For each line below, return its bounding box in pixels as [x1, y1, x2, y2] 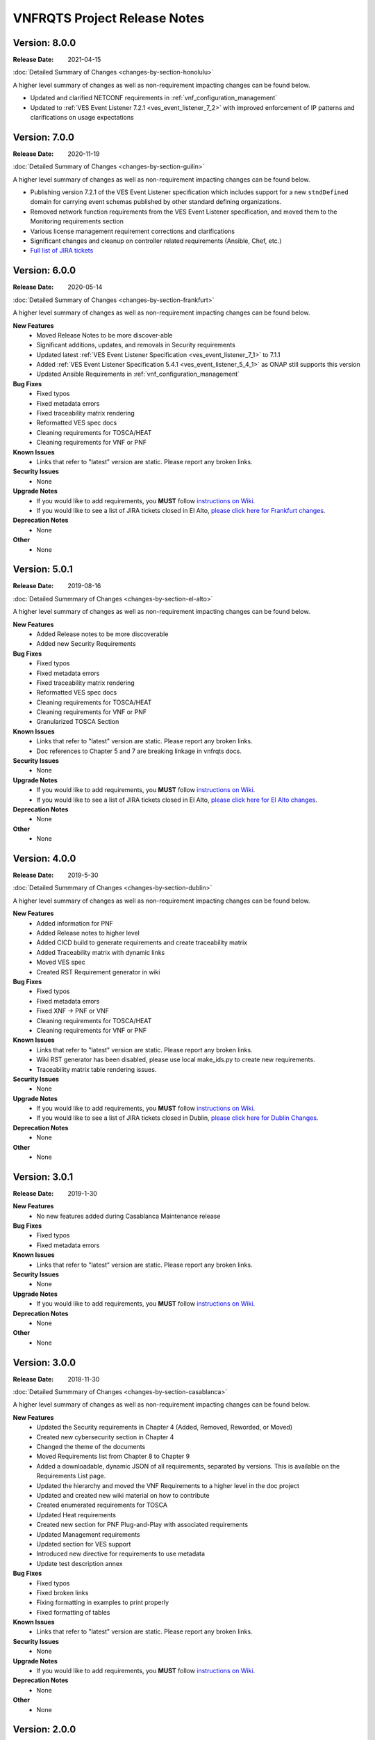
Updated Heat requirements [36, 1510, 116, 1519]
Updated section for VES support [36, 1540, 131, 1548]
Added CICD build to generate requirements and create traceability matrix [36, 938, 248, 947]
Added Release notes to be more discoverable [36, 630, 169, 638]
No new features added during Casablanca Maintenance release [36, 1212, 221, 1220]
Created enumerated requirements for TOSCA [36, 1501, 168, 1510]
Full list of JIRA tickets [30, 246, 94, 255]
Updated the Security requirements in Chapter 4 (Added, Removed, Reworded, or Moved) [36, 1423, 293, 1432]
